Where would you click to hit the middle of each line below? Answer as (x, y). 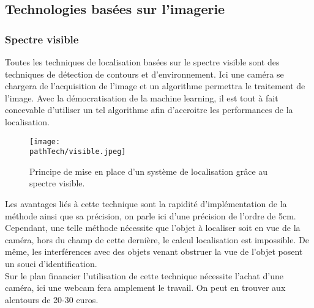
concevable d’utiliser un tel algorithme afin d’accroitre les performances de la (149, 110)
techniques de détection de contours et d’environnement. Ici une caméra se (144, 74)
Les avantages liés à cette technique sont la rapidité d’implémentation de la (146, 204)
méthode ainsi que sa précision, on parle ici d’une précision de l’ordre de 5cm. (151, 215)
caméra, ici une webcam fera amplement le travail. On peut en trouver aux (145, 288)
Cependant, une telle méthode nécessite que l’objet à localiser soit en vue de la (153, 228)
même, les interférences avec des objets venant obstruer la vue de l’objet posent (154, 251)
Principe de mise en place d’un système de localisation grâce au (149, 171)
